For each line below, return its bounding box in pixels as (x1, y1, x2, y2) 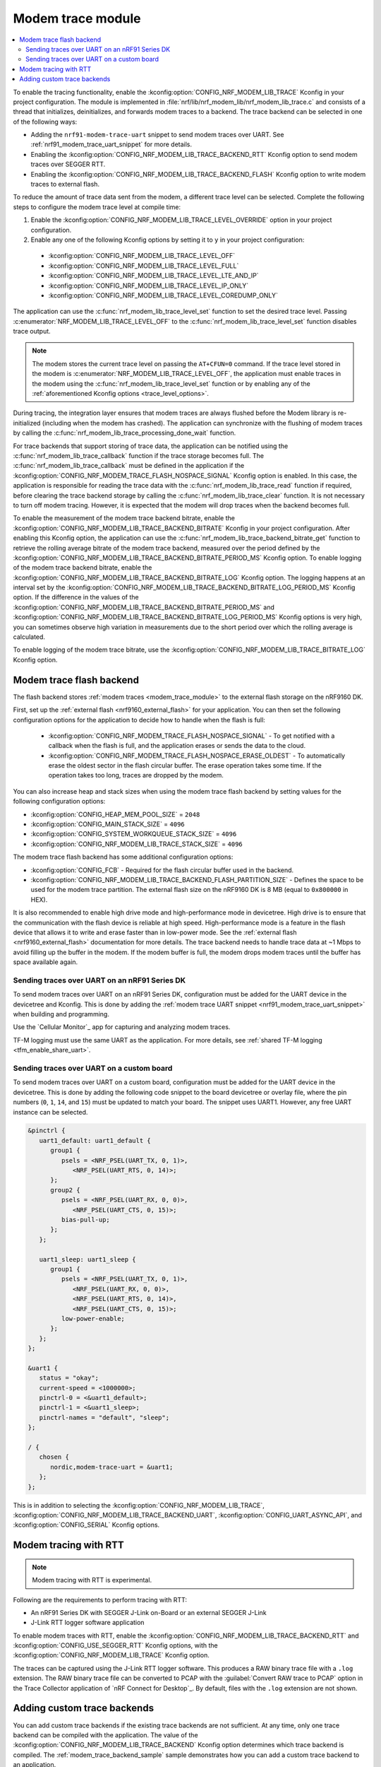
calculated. (13, 633, 46, 641)
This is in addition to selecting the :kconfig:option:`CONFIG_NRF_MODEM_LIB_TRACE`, (13, 1501, 265, 1509)
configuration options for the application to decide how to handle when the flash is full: (13, 715, 266, 724)
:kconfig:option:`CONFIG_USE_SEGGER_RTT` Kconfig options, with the (13, 1641, 218, 1650)
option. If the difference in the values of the (13, 593, 139, 601)
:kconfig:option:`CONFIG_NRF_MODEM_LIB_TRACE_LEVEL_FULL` (48, 262, 239, 270)
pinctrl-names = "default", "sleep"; (39, 1414, 169, 1421)
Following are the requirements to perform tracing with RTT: (13, 1595, 187, 1604)
